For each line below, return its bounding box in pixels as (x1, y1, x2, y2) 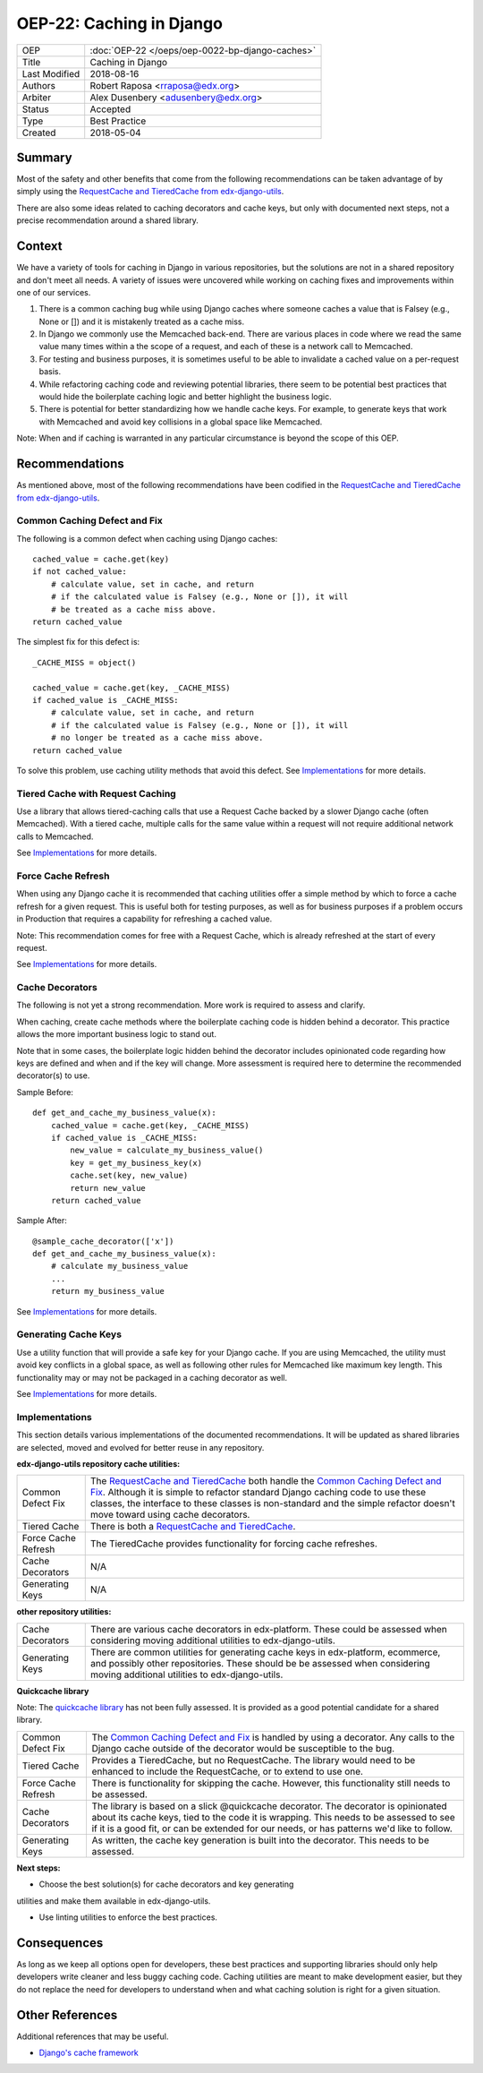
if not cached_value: (32, 567, 127, 577)
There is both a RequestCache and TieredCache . (89, 1520, 296, 1533)
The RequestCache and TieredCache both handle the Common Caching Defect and (89, 1475, 442, 1487)
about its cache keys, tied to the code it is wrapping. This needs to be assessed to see (91, 1811, 455, 1823)
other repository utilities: (16, 1606, 112, 1617)
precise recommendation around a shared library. (16, 215, 199, 226)
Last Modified (21, 67, 80, 80)
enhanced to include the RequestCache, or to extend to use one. (91, 1765, 364, 1777)
